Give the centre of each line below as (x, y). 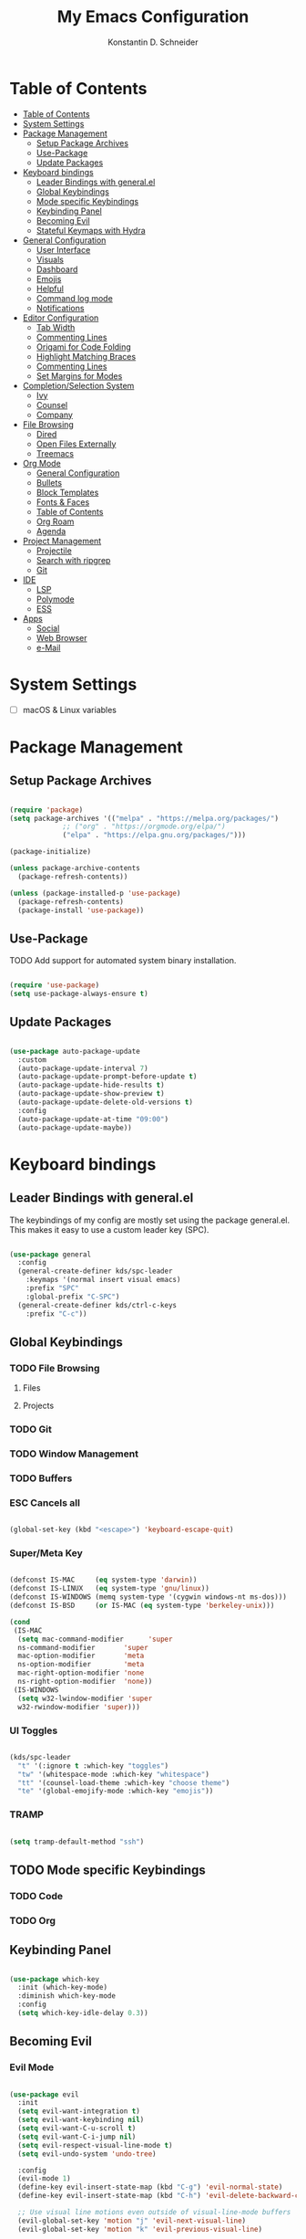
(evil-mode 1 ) (44, 2179)
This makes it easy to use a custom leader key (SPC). (109, 1229)
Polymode (55, 599)
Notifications (60, 308)
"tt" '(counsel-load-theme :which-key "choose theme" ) (124, 1782)
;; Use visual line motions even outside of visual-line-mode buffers (154, 2213)
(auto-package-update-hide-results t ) (92, 1085)
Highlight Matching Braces (86, 356)
